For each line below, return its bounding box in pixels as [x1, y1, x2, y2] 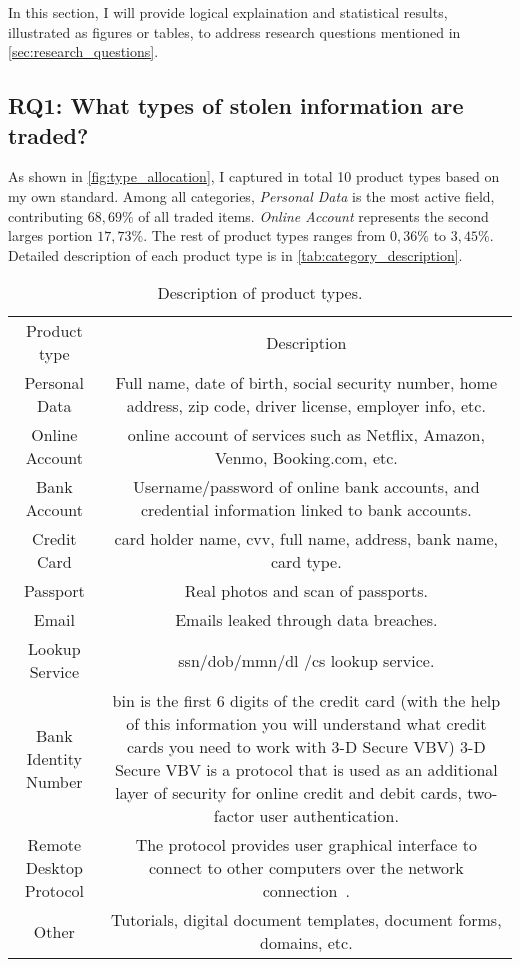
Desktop [25, 856, 83, 880]
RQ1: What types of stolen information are [8, 90, 464, 121]
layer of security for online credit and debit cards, [115, 781, 462, 805]
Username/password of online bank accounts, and [132, 475, 480, 499]
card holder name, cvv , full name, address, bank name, [114, 527, 499, 551]
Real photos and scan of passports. [184, 579, 429, 603]
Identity [26, 746, 82, 770]
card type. [270, 550, 342, 574]
